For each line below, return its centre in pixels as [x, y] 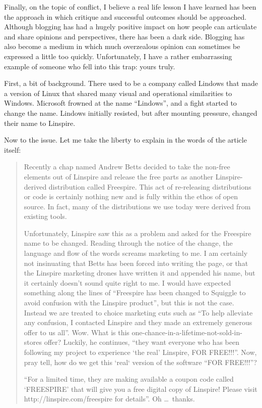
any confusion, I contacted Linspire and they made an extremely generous [138, 322]
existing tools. [45, 216]
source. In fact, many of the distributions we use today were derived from [137, 206]
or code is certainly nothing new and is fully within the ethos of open [131, 196]
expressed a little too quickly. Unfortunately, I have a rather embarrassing [118, 56]
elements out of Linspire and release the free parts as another [119, 176]
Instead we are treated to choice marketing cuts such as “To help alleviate [138, 312]
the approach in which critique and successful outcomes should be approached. [125, 16]
